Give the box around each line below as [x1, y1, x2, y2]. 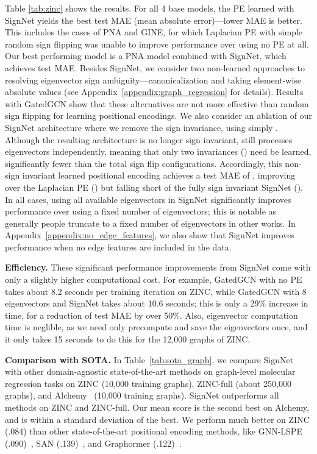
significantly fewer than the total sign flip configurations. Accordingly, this [5, 157, 282, 169]
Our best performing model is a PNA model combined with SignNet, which [5, 49, 287, 62]
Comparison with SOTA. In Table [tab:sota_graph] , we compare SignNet [5, 353, 294, 366]
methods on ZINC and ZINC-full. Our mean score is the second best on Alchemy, [5, 401, 309, 413]
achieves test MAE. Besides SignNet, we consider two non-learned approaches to [5, 61, 305, 74]
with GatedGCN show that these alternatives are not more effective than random [5, 97, 309, 110]
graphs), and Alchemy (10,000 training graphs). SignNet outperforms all [5, 389, 279, 402]
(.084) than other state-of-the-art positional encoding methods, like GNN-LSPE [5, 425, 302, 438]
